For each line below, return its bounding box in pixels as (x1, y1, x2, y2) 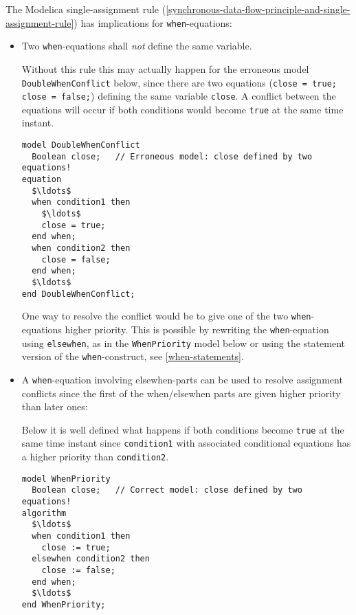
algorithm (21, 508, 67, 518)
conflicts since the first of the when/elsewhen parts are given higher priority (21, 385, 341, 400)
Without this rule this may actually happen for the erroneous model (21, 61, 309, 76)
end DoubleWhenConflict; (21, 289, 135, 299)
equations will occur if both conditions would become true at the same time (21, 102, 344, 116)
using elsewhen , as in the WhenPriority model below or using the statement (21, 335, 345, 350)
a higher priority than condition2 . (21, 449, 169, 464)
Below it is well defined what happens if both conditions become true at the (21, 422, 344, 436)
